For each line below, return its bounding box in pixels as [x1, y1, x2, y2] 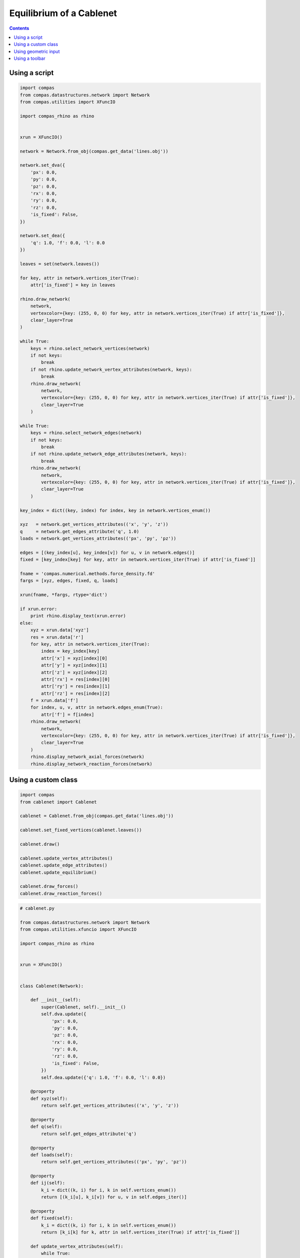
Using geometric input [14, 48, 60, 54]
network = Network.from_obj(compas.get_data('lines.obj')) [20, 148, 168, 154]
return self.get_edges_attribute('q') [41, 1131, 137, 1137]
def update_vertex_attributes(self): [30, 1243, 124, 1249]
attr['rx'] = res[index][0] [41, 676, 111, 682]
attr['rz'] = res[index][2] [41, 690, 111, 696]
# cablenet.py [20, 906, 55, 911]
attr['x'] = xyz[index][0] [41, 655, 108, 661]
